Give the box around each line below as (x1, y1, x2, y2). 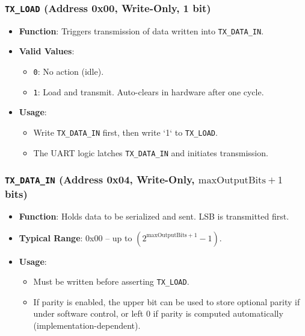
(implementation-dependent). (33, 319, 141, 331)
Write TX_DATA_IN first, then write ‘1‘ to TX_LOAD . (33, 125, 218, 138)
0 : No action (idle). (33, 65, 104, 78)
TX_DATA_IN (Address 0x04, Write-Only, (5, 172, 195, 187)
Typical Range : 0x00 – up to (19, 231, 132, 244)
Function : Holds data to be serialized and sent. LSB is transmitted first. (19, 209, 289, 222)
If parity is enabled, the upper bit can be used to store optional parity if (33, 295, 300, 308)
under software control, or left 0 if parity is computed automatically (33, 307, 283, 320)
